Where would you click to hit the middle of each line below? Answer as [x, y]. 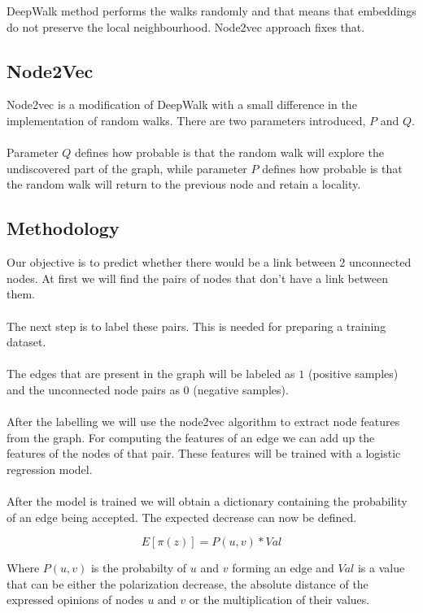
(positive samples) [353, 374]
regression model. [50, 469]
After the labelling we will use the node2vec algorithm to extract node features [203, 422]
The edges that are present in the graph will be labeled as [151, 374]
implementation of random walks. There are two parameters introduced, [186, 120]
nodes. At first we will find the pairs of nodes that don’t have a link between [197, 278]
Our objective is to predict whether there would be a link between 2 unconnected [209, 262]
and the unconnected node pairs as [93, 389]
